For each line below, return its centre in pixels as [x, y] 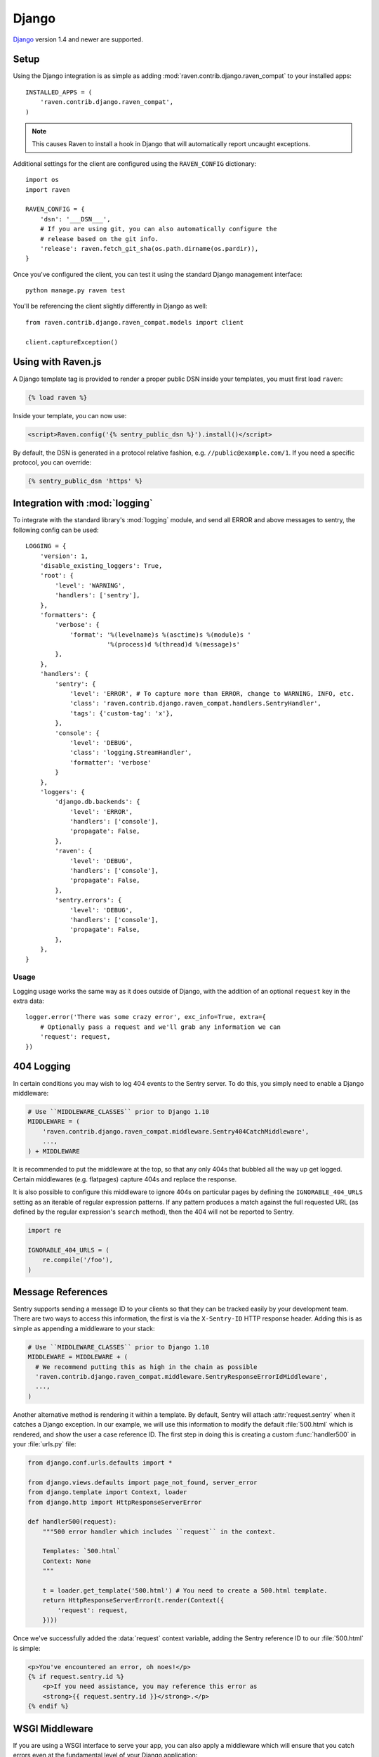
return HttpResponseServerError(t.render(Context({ [133, 1600]
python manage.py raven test [75, 291]
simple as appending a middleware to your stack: [84, 1328]
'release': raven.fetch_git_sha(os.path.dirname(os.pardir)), [149, 248]
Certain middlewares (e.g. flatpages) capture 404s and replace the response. [125, 1179]
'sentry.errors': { [88, 900]
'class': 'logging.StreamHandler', [131, 753]
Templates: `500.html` [81, 1551]
